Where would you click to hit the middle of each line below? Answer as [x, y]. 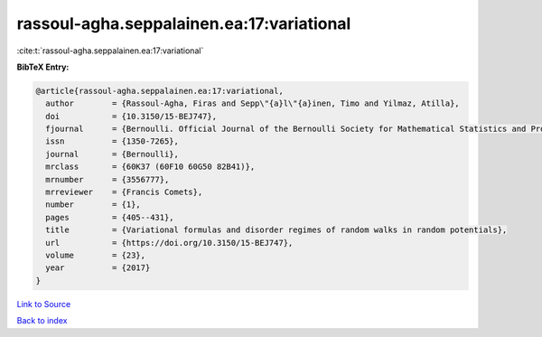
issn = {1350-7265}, [112, 141]
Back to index [42, 321]
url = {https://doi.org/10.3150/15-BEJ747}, [169, 243]
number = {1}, [93, 205]
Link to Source [44, 304]
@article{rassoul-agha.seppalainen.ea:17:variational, [159, 91]
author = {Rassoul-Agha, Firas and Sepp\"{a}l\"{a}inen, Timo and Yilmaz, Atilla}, [252, 103]
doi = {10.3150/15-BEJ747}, [131, 116]
